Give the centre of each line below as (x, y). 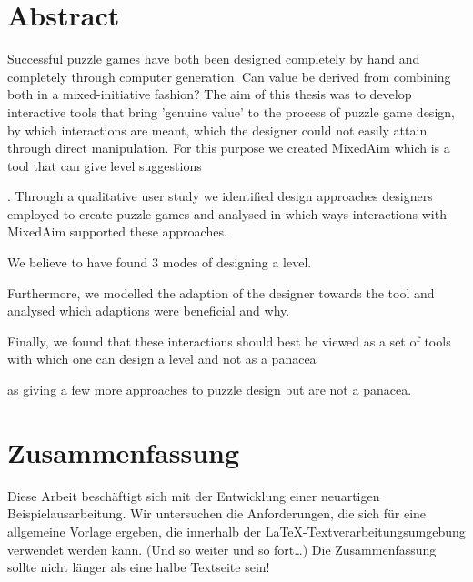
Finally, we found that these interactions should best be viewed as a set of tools (229, 341)
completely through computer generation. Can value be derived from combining (229, 76)
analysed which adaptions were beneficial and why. (149, 311)
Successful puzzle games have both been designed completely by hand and (214, 59)
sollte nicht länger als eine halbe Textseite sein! (139, 567)
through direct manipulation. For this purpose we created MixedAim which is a (229, 148)
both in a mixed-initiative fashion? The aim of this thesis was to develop (210, 94)
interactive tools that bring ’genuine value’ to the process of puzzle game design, (231, 111)
